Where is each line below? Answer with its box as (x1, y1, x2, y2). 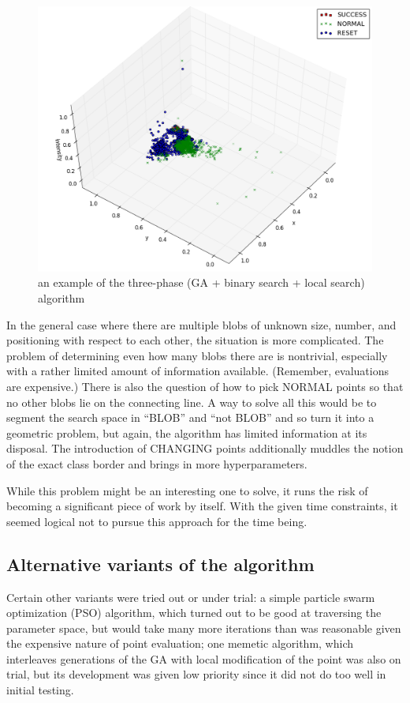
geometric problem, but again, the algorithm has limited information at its (6, 424, 367, 441)
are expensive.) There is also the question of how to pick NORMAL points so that (6, 378, 404, 394)
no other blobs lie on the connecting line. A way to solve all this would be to (6, 393, 377, 410)
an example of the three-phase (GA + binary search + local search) (38, 274, 365, 291)
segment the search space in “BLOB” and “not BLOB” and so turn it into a (6, 409, 375, 426)
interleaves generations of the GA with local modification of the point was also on (6, 650, 401, 667)
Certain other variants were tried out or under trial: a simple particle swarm (6, 588, 375, 605)
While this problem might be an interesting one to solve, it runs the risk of (6, 482, 368, 498)
